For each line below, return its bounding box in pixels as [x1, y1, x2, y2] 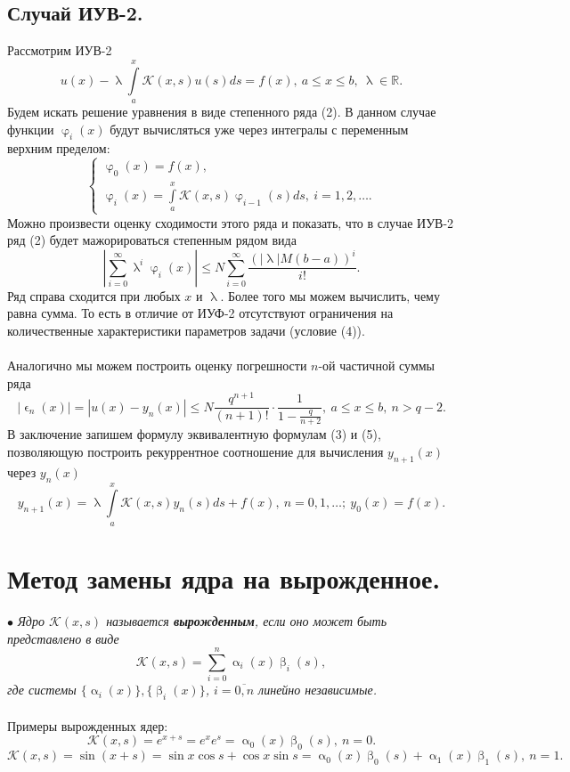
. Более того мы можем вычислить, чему [220, 286, 440, 305]
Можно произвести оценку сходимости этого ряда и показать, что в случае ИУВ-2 [7, 213, 454, 232]
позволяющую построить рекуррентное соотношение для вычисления [7, 443, 384, 460]
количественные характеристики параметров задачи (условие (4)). [7, 321, 365, 339]
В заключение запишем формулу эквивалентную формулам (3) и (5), [7, 425, 381, 443]
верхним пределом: [7, 139, 110, 158]
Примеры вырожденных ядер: [7, 716, 168, 735]
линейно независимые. [258, 680, 377, 699]
